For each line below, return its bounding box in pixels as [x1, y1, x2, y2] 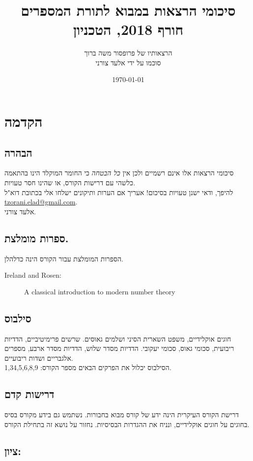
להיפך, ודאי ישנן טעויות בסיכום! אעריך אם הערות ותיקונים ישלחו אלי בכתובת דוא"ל [4, 187, 233, 197]
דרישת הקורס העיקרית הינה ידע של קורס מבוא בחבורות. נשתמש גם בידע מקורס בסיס [4, 409, 239, 420]
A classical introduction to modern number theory [24, 286, 175, 296]
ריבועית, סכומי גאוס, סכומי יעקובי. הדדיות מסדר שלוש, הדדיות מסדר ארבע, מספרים [4, 343, 234, 353]
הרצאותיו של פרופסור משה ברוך [84, 48, 172, 58]
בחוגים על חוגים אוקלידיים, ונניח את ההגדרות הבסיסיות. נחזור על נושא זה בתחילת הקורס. [4, 419, 250, 429]
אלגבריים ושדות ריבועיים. [4, 352, 73, 363]
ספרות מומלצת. [4, 230, 69, 245]
